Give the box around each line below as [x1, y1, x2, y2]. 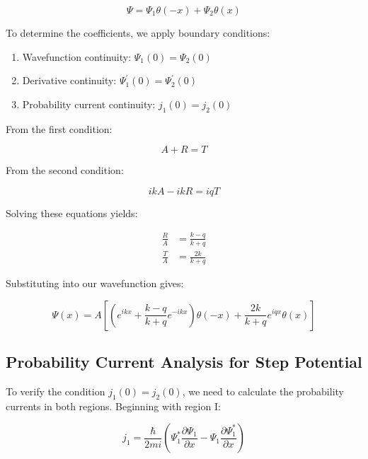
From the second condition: [6, 163, 124, 178]
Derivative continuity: [22, 73, 117, 88]
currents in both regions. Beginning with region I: [6, 398, 221, 413]
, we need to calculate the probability [182, 383, 344, 398]
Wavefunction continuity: [22, 49, 132, 64]
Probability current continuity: [22, 96, 156, 111]
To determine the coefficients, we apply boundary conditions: [6, 25, 270, 40]
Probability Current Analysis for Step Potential [6, 350, 362, 372]
